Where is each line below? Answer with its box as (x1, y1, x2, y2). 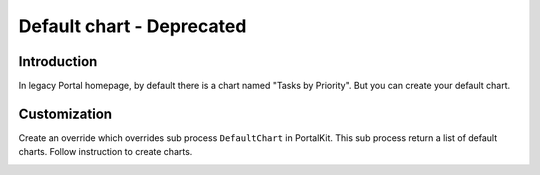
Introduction (18, 53, 98, 70)
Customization (18, 105, 113, 122)
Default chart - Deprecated (18, 15, 247, 37)
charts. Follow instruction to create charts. (18, 146, 193, 158)
